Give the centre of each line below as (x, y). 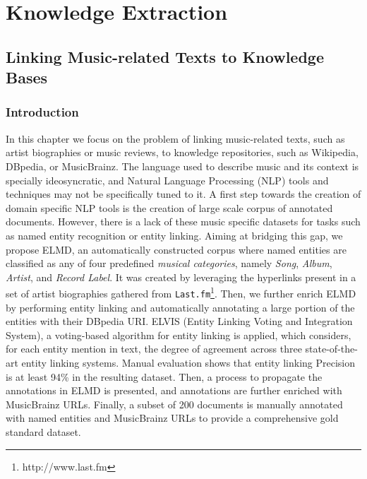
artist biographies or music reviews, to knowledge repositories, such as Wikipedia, (182, 152)
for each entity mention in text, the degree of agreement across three (154, 349)
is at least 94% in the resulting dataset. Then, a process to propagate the (164, 376)
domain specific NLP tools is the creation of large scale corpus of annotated (169, 207)
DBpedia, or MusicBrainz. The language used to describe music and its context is (182, 166)
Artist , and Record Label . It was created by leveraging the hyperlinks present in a (181, 277)
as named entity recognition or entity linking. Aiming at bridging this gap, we (174, 235)
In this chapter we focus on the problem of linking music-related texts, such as (175, 138)
